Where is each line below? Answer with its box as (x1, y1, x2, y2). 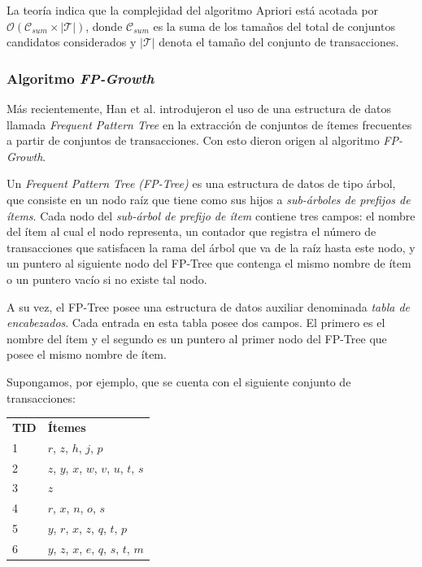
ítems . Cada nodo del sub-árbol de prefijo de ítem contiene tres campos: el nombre (7, 207, 415, 224)
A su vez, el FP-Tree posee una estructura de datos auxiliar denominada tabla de (7, 298, 411, 315)
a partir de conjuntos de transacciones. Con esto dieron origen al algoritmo (7, 132, 380, 149)
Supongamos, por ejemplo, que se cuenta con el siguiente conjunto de (7, 373, 351, 390)
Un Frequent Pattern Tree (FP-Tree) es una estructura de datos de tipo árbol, (7, 175, 396, 192)
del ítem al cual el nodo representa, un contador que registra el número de (7, 223, 376, 240)
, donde (85, 17, 123, 34)
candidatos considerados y (7, 33, 137, 50)
